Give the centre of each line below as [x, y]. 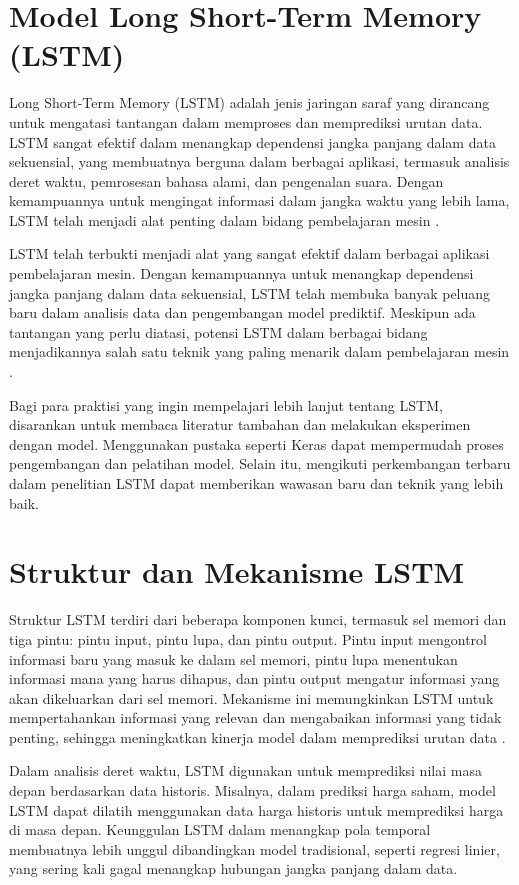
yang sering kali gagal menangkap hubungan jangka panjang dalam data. [233, 868]
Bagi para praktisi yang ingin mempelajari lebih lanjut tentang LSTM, [226, 404]
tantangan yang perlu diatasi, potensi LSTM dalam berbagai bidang [218, 331]
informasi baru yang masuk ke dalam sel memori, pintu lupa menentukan [233, 658]
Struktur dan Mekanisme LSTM [237, 571]
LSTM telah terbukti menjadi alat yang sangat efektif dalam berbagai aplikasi [249, 253]
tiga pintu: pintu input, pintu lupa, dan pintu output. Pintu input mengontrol [248, 638]
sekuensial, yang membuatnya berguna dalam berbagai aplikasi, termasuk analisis [259, 161]
